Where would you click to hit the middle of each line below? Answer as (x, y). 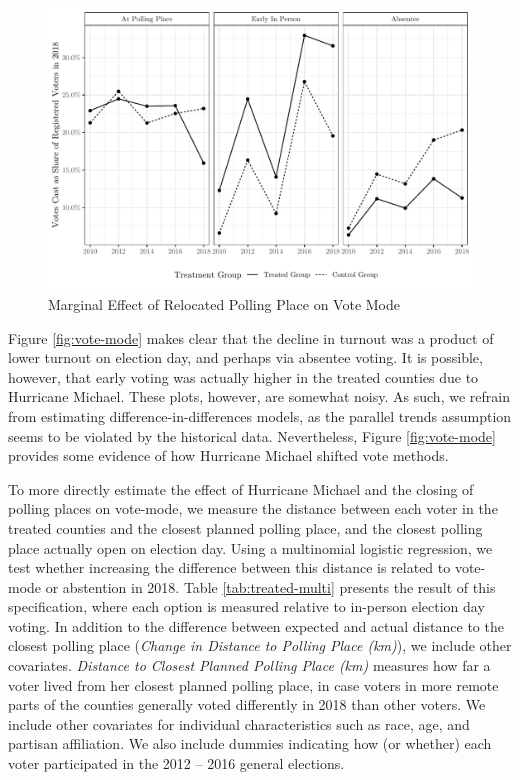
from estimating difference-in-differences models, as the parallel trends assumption (260, 415)
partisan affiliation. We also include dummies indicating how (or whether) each (250, 743)
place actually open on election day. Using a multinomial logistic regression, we (250, 547)
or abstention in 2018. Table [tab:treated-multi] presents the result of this (270, 586)
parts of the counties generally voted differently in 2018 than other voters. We (247, 704)
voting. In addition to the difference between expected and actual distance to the (256, 625)
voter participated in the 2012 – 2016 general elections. (176, 763)
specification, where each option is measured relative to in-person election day (246, 606)
